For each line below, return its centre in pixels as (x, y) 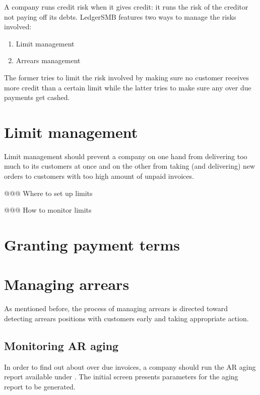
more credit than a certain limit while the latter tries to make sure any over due (128, 87)
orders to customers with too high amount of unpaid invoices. (99, 176)
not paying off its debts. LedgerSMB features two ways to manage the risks (120, 16)
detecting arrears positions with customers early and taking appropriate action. (126, 318)
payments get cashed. (37, 97)
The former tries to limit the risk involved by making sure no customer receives (126, 77)
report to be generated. (40, 386)
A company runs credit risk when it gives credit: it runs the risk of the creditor (126, 7)
